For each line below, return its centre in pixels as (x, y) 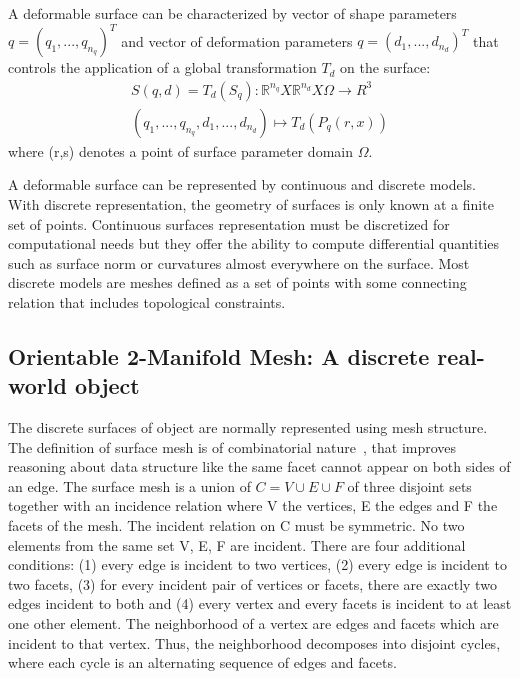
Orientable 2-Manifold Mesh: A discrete (219, 355)
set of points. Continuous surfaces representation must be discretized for (229, 223)
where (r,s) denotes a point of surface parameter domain (180, 150)
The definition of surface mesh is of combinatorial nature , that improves (232, 446)
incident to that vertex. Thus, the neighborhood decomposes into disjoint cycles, (254, 642)
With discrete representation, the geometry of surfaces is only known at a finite (251, 203)
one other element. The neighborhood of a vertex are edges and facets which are (253, 623)
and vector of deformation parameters (237, 40)
